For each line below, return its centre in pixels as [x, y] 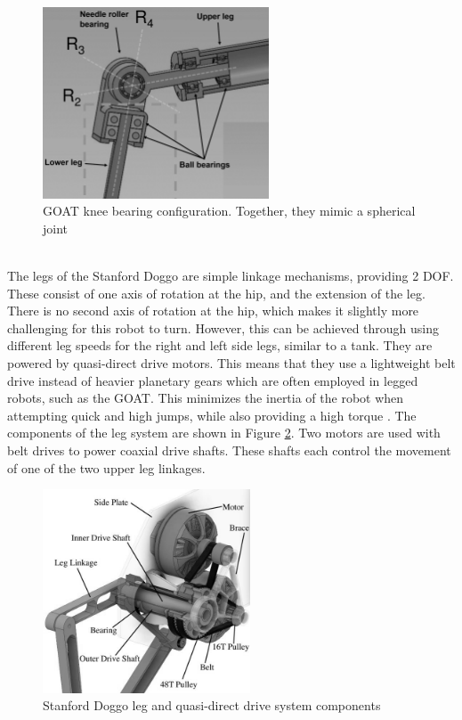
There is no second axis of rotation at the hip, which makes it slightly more [213, 311]
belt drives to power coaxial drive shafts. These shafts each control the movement [229, 450]
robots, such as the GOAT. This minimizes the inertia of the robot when [206, 398]
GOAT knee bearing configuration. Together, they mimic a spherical [229, 211]
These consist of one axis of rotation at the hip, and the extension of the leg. [216, 293]
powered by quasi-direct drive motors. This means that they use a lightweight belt [231, 362]
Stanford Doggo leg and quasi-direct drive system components [212, 705]
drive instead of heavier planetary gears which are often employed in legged [213, 380]
